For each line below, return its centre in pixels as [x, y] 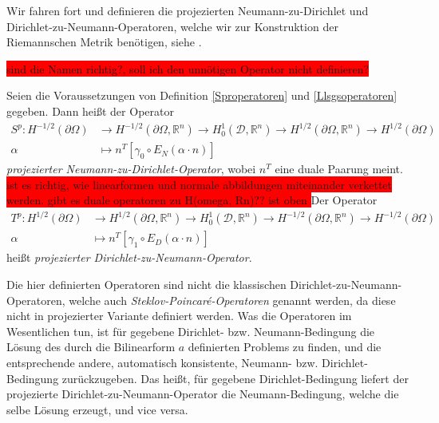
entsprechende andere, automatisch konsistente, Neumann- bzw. [162, 363]
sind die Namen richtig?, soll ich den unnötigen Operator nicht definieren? [188, 68]
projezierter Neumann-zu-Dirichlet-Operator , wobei [131, 169]
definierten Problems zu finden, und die [285, 347]
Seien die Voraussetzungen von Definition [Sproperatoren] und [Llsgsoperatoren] [202, 95]
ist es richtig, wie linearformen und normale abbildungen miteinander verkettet [200, 184]
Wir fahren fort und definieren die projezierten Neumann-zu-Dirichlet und [188, 10]
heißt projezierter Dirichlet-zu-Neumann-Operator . [129, 257]
